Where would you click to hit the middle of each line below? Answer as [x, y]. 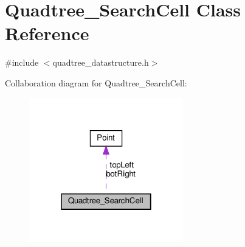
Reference [47, 33]
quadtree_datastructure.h [101, 62]
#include [22, 62]
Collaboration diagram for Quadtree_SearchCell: [96, 82]
